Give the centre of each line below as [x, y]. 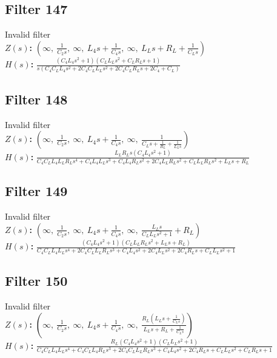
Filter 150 [36, 281]
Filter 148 [36, 99]
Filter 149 [36, 191]
